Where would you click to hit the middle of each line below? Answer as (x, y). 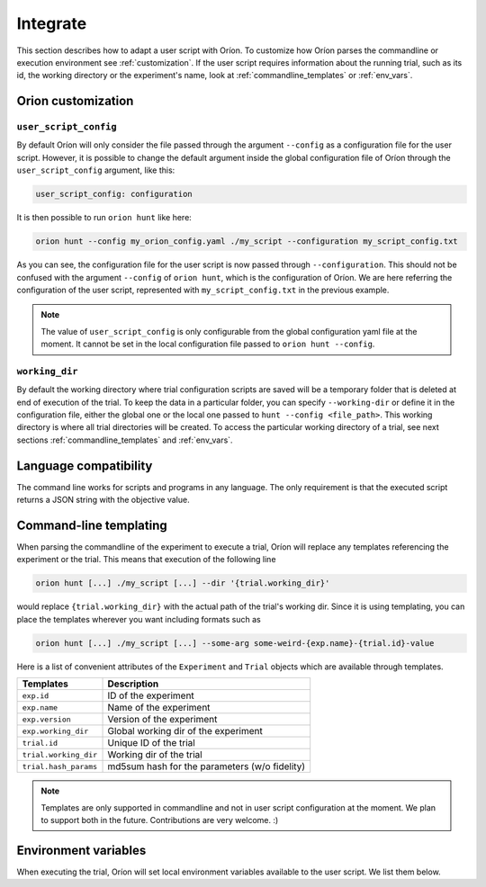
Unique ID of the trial (151, 743)
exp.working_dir (55, 731)
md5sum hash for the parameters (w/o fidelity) (207, 766)
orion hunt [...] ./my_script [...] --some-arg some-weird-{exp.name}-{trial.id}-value (235, 643)
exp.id (36, 696)
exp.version (46, 719)
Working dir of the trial (155, 755)
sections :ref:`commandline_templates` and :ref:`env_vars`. (125, 440)
